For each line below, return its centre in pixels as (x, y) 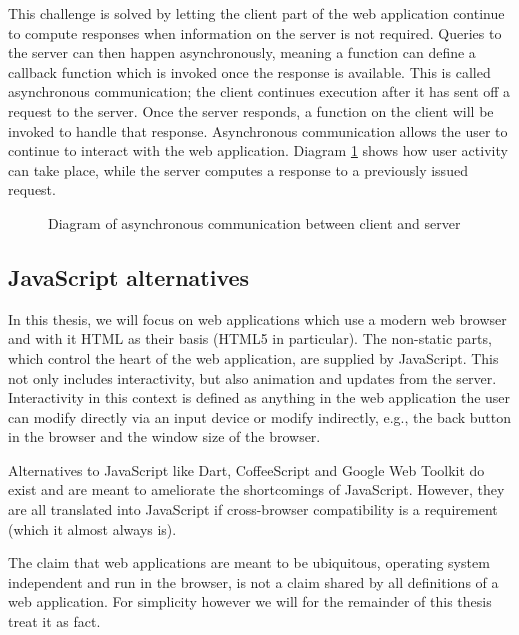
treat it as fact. (54, 621)
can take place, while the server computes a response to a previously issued (238, 169)
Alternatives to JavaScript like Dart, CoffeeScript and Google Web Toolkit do (246, 469)
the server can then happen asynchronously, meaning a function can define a (242, 52)
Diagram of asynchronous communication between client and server (254, 222)
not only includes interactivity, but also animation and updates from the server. (252, 377)
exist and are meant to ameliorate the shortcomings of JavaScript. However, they (256, 489)
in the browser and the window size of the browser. (164, 436)
